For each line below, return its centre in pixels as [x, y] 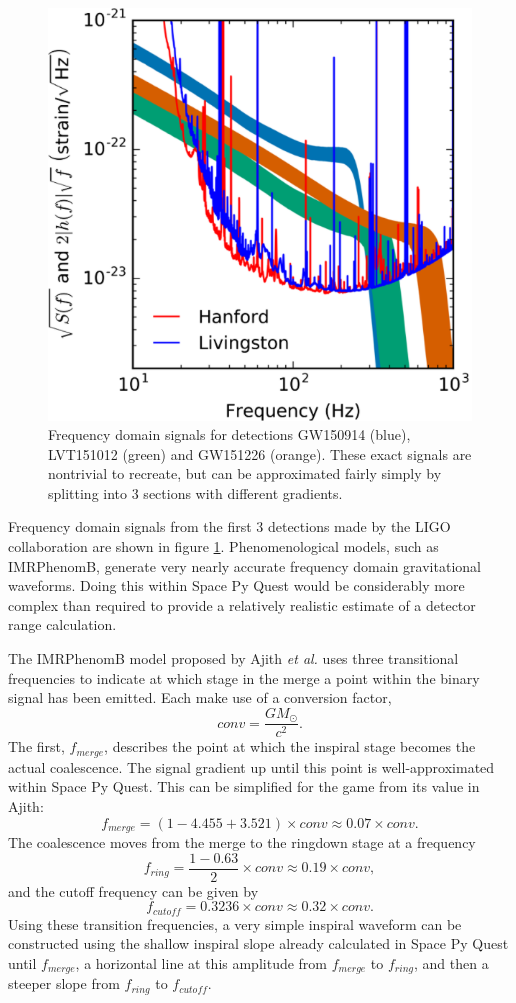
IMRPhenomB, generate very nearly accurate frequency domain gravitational [244, 565]
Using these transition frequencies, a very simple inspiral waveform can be [235, 923]
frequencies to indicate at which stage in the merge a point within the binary [244, 677]
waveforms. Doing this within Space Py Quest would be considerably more [236, 585]
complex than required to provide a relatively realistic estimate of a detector [242, 604]
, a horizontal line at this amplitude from [201, 962]
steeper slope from [64, 983]
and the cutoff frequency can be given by [133, 890]
